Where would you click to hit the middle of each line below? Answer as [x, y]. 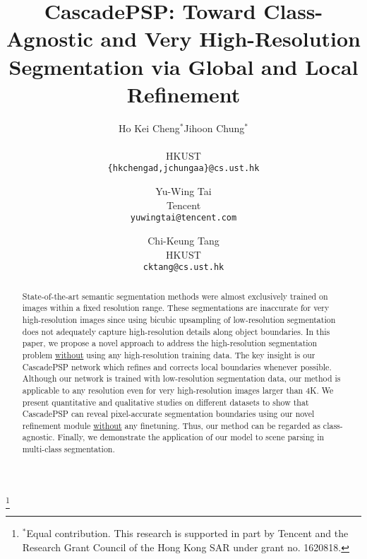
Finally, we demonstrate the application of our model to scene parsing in [191, 437]
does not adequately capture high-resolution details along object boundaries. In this [176, 331]
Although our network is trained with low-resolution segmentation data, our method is [181, 378]
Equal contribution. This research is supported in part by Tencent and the [187, 533]
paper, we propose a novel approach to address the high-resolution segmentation [170, 343]
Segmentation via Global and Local [183, 66]
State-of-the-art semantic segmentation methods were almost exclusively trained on [175, 296]
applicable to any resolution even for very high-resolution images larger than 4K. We [178, 390]
